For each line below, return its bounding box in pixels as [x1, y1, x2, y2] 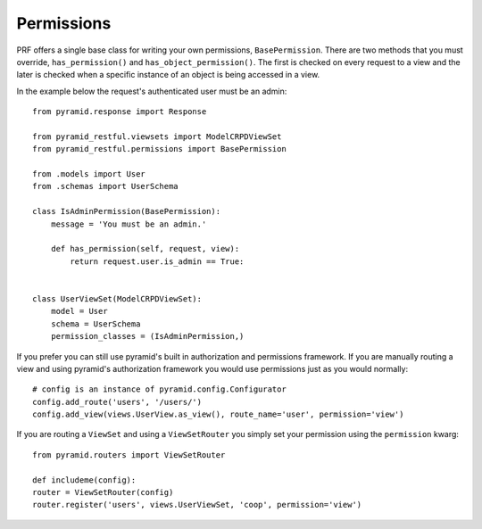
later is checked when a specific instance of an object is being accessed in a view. [16, 70, 320, 80]
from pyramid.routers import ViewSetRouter [32, 450, 226, 459]
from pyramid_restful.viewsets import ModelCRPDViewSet [32, 131, 282, 142]
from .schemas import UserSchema [32, 181, 179, 192]
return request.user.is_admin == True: [70, 256, 245, 267]
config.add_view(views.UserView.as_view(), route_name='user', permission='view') [32, 409, 404, 419]
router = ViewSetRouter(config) [32, 487, 174, 498]
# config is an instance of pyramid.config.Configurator [32, 384, 287, 394]
